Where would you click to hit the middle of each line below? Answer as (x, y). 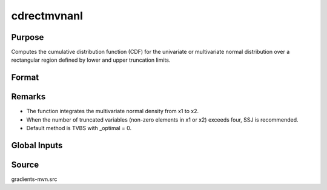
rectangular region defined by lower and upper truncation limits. (91, 60)
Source (25, 164)
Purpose (28, 37)
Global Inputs (37, 145)
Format (25, 78)
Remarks (28, 97)
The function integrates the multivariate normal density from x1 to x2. (113, 111)
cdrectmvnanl (47, 16)
